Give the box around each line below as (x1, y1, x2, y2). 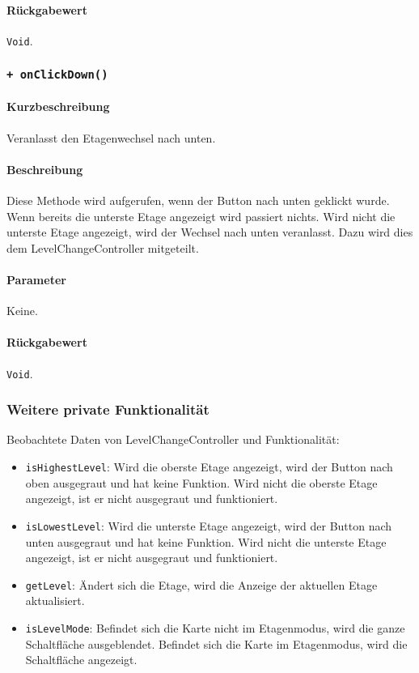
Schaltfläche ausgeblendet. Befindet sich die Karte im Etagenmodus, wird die (25, 635, 408, 652)
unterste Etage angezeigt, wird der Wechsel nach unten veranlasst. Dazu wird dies (6, 224, 413, 241)
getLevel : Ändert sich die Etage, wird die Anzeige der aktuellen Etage (25, 576, 378, 593)
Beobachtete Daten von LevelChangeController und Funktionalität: (6, 431, 340, 448)
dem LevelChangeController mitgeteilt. (6, 239, 199, 256)
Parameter (6, 271, 66, 288)
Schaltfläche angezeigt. (25, 651, 138, 668)
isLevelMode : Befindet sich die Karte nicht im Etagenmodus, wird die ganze (25, 620, 405, 637)
